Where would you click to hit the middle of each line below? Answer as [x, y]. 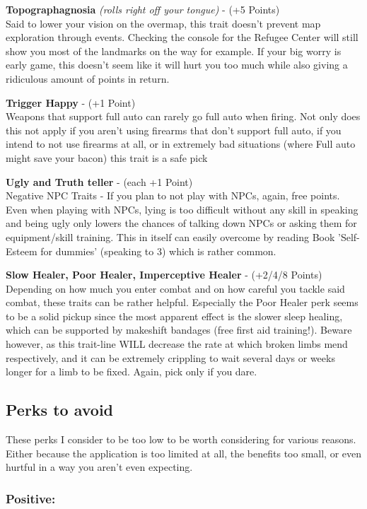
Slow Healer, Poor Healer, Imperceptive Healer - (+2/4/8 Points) [164, 275]
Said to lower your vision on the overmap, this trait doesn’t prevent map [163, 23]
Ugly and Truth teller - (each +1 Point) [99, 181]
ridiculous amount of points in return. [88, 78]
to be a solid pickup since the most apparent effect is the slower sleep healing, [174, 316]
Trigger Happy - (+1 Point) [71, 102]
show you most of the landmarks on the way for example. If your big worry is [174, 51]
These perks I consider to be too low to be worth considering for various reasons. [181, 439]
